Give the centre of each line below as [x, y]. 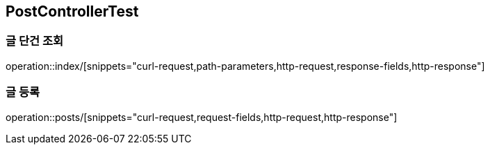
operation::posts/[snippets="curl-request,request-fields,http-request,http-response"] [202, 117]
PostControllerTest [72, 11]
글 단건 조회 [35, 41]
